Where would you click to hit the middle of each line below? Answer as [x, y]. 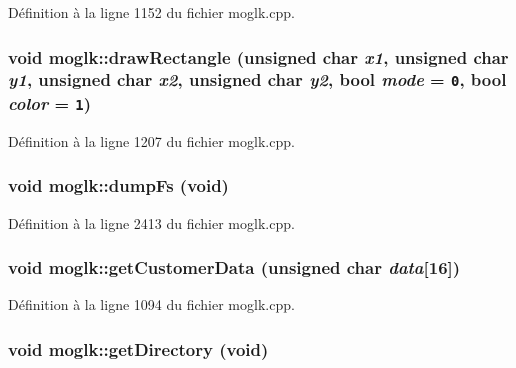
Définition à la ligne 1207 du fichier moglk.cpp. [151, 140]
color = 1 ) [50, 102]
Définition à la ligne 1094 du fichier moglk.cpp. [151, 304]
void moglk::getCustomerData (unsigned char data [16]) [234, 267]
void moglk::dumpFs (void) [118, 185]
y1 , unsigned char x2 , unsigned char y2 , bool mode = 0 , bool [257, 79]
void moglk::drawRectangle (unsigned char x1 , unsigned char [258, 56]
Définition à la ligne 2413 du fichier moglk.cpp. [151, 222]
